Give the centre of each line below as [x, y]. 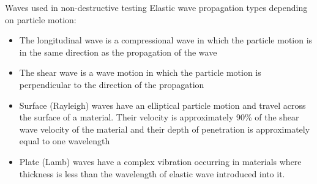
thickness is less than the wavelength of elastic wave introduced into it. [152, 173]
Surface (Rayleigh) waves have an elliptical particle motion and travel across [162, 105]
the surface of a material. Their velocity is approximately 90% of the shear [159, 117]
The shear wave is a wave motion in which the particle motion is [140, 72]
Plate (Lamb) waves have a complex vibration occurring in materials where [160, 161]
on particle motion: [41, 19]
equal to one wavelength [65, 141]
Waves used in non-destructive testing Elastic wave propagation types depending [156, 7]
